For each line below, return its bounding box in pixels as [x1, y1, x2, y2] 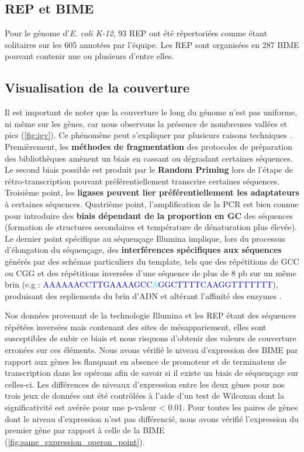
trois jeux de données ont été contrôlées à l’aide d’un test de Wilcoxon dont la [5, 389, 284, 402]
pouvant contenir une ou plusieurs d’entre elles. [5, 50, 174, 62]
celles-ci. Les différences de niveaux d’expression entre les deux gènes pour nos [5, 378, 285, 390]
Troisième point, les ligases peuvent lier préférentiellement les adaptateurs [5, 186, 299, 198]
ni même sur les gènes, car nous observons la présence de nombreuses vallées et [5, 117, 288, 129]
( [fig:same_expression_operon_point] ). [5, 435, 145, 447]
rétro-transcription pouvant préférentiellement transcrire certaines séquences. [5, 174, 280, 187]
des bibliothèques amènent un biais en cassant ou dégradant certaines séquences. [5, 152, 293, 164]
